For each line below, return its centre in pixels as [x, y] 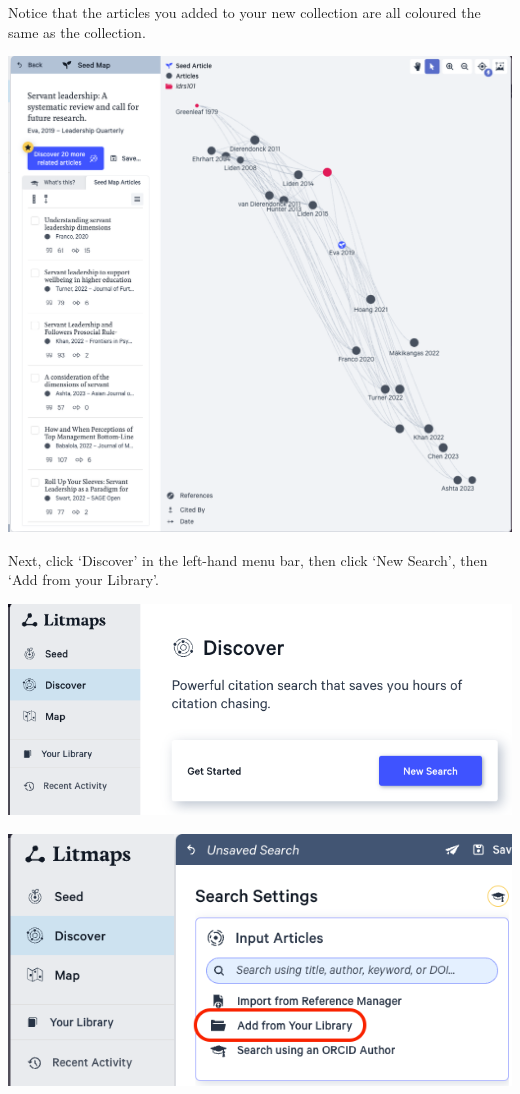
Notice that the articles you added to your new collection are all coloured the [244, 12]
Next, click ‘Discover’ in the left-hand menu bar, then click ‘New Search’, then [248, 559]
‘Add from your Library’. [83, 579]
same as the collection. [77, 31]
